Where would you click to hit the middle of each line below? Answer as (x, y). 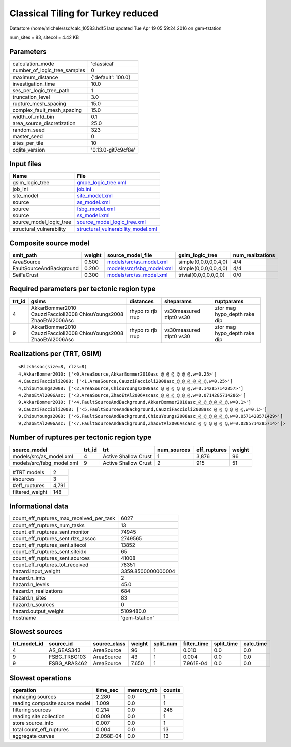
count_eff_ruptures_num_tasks (48, 525)
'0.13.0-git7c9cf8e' (113, 150)
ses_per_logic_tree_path (41, 90)
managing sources (34, 696)
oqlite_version (29, 150)
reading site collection (38, 716)
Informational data (39, 506)
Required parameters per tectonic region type (82, 289)
